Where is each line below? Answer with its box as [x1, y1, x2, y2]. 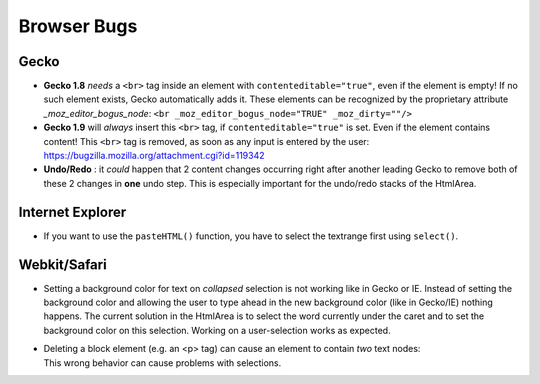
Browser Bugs [18, 15, 138, 37]
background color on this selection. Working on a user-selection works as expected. [43, 324, 391, 336]
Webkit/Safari [18, 256, 107, 273]
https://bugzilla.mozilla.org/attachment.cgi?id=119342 [43, 150, 265, 162]
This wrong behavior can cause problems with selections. [43, 356, 282, 369]
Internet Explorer [18, 203, 127, 220]
